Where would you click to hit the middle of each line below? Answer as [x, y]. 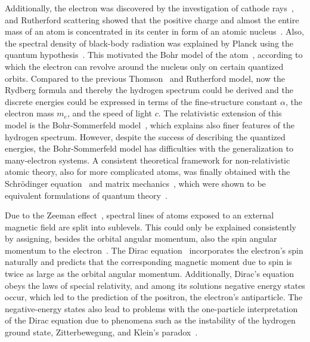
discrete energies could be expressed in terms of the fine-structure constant [141, 101]
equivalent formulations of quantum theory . [86, 195]
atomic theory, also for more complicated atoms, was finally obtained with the [148, 172]
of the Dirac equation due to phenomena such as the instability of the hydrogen [150, 320]
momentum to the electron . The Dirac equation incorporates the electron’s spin [154, 250]
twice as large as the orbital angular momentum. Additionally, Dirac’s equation [150, 274]
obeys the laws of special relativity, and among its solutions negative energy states [155, 285]
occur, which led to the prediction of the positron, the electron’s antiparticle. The [154, 297]
